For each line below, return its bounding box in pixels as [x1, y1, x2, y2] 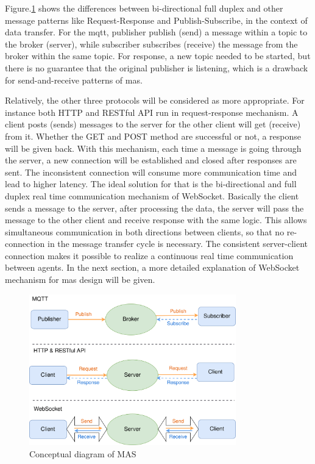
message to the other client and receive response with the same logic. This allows [5, 213, 307, 226]
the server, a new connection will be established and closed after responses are [5, 154, 297, 166]
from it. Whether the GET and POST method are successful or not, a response [5, 129, 302, 142]
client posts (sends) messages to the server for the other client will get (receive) [5, 118, 301, 130]
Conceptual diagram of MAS [29, 447, 136, 460]
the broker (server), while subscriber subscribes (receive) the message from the [5, 37, 298, 50]
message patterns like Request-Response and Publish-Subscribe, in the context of [5, 13, 308, 26]
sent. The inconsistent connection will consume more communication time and [5, 165, 297, 178]
